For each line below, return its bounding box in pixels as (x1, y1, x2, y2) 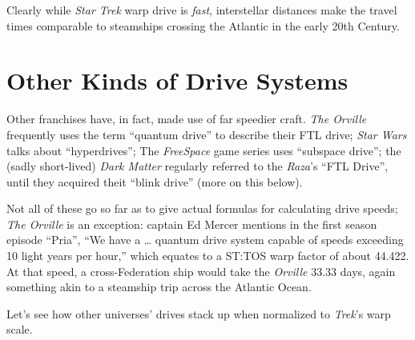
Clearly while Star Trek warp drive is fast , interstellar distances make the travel (6, 2, 397, 18)
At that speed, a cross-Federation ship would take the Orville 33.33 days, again (6, 262, 396, 279)
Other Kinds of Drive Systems (6, 64, 349, 97)
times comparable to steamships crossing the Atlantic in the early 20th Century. (6, 17, 400, 34)
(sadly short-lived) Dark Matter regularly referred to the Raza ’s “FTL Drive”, (6, 158, 389, 174)
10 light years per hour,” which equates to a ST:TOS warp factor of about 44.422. (6, 247, 409, 264)
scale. (6, 321, 33, 338)
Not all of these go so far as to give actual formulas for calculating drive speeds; (6, 200, 398, 217)
